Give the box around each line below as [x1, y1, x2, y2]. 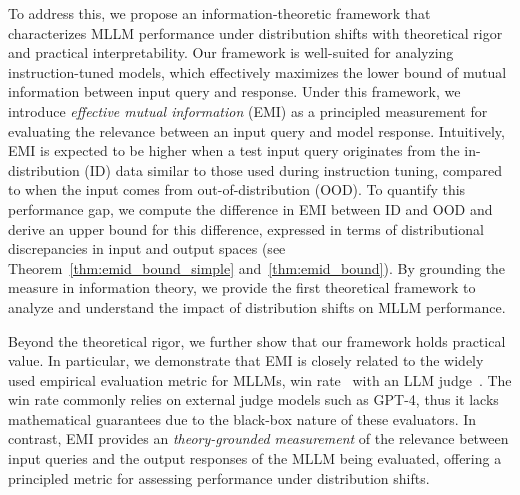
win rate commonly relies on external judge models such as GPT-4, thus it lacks [8, 389, 499, 410]
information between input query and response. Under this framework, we [8, 81, 461, 102]
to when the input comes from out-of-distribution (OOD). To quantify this [8, 179, 466, 200]
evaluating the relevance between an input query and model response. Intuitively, [8, 120, 505, 141]
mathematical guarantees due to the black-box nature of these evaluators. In [8, 408, 477, 429]
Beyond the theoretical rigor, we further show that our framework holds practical [8, 330, 506, 351]
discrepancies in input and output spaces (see [8, 238, 286, 259]
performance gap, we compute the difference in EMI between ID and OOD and [8, 198, 493, 219]
